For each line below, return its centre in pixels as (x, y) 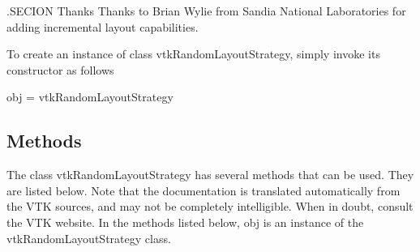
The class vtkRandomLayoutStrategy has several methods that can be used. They (210, 175)
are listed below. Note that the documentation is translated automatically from (204, 190)
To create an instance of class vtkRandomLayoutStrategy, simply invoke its (193, 54)
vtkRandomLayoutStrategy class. (89, 238)
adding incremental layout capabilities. (103, 26)
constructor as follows (60, 69)
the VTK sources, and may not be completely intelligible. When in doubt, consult (210, 206)
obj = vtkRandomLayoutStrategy (90, 97)
